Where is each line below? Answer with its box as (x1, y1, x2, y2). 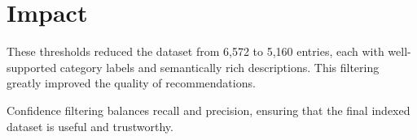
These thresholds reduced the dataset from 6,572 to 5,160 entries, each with (7, 43, 384, 60)
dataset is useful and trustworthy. (7, 117, 173, 134)
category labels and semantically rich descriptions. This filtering (59, 58, 380, 75)
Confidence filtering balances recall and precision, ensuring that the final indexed (7, 101, 410, 118)
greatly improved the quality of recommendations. (7, 74, 256, 91)
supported (7, 58, 57, 75)
